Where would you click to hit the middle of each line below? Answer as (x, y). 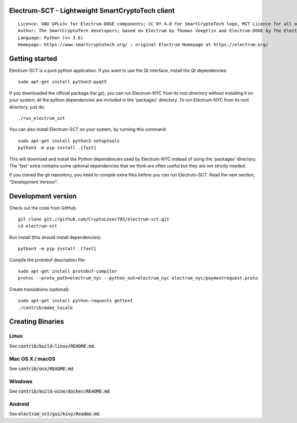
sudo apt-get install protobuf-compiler (68, 271)
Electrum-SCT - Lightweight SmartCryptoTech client (92, 11)
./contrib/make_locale (46, 308)
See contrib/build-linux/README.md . (52, 346)
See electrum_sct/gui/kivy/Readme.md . (55, 414)
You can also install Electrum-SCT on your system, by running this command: (88, 129)
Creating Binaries (37, 322)
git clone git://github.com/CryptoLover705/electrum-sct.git (94, 219)
